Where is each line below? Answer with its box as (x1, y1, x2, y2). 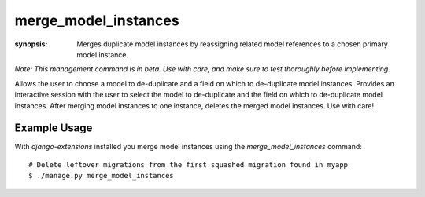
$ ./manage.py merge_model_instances (28, 171, 175, 181)
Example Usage (14, 122, 93, 135)
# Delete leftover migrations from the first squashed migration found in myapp (28, 160, 349, 169)
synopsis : (14, 39, 48, 49)
